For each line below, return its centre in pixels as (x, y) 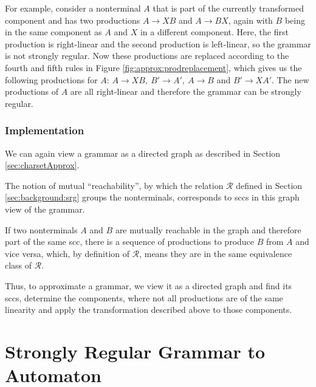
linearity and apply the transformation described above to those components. (149, 310)
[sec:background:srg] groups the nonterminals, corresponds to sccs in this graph (152, 197)
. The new (290, 79)
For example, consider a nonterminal (73, 8)
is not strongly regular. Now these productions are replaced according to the (147, 56)
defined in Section (269, 185)
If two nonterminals (41, 229)
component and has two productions (73, 20)
